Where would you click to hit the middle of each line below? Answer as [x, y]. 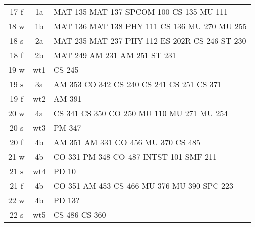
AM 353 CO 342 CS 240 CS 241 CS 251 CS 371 [138, 84]
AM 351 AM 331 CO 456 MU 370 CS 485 [127, 142]
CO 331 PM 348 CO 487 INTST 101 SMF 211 [135, 157]
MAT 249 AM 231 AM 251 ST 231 [115, 55]
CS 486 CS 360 [80, 215]
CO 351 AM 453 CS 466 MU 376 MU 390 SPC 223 [144, 186]
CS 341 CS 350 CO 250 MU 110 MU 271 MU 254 [141, 113]
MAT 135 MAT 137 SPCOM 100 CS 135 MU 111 [141, 11]
